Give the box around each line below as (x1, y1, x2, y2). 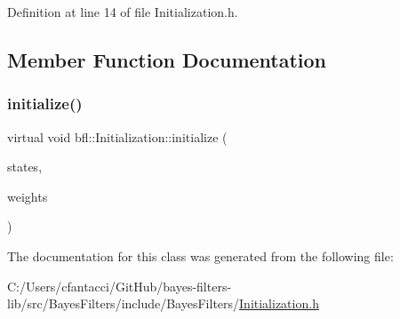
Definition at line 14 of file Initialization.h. (7, 3, 238, 20)
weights (7, 187, 48, 205)
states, (7, 157, 43, 176)
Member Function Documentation (7, 45, 327, 73)
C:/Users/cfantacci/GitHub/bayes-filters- (7, 276, 232, 295)
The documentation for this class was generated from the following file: (7, 246, 394, 265)
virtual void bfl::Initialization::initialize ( (7, 127, 228, 146)
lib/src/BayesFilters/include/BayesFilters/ (7, 294, 240, 313)
